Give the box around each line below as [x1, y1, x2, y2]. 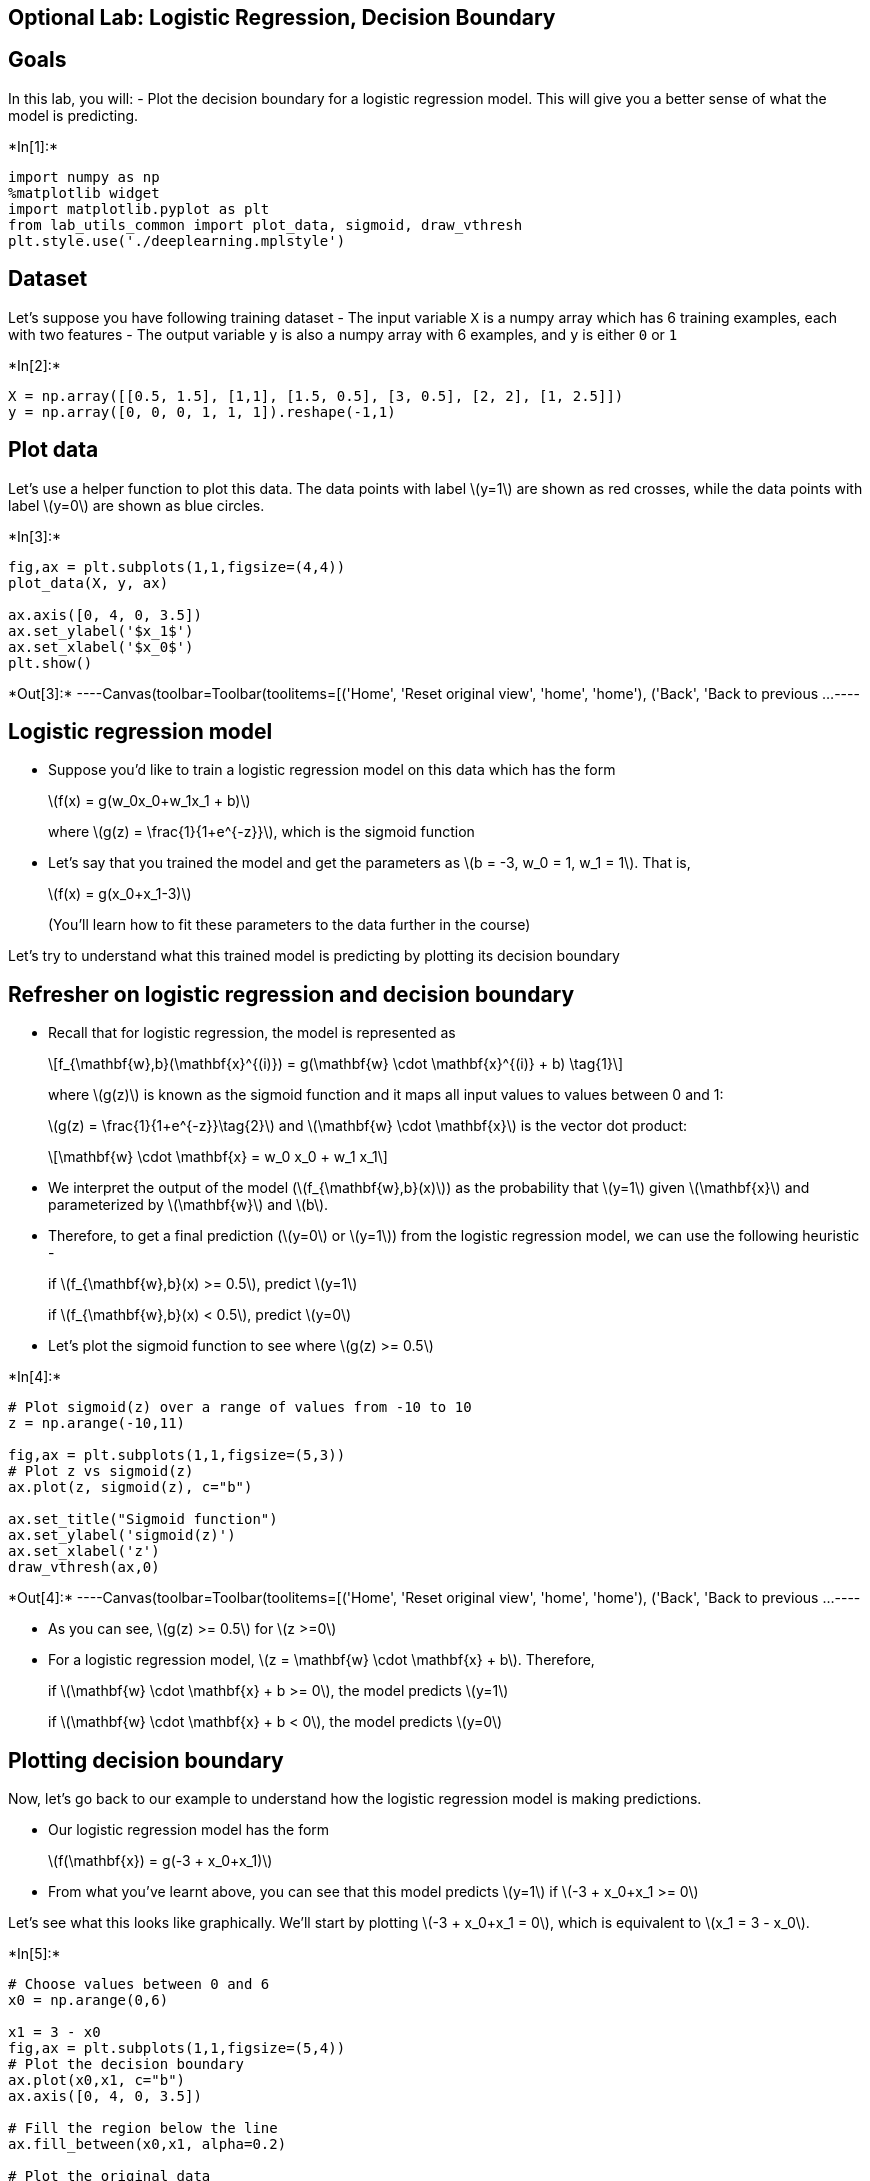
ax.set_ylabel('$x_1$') [8, 622, 194, 639]
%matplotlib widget [8, 184, 160, 201]
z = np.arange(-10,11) [8, 1415, 186, 1432]
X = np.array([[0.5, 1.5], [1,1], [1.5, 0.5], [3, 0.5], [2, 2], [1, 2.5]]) [8, 387, 624, 404]
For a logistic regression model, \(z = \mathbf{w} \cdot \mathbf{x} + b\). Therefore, [48, 1651, 595, 1669]
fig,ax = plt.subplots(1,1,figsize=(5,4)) [8, 2040, 346, 2057]
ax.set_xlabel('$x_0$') [8, 638, 194, 655]
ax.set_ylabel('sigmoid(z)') [8, 1527, 236, 1544]
